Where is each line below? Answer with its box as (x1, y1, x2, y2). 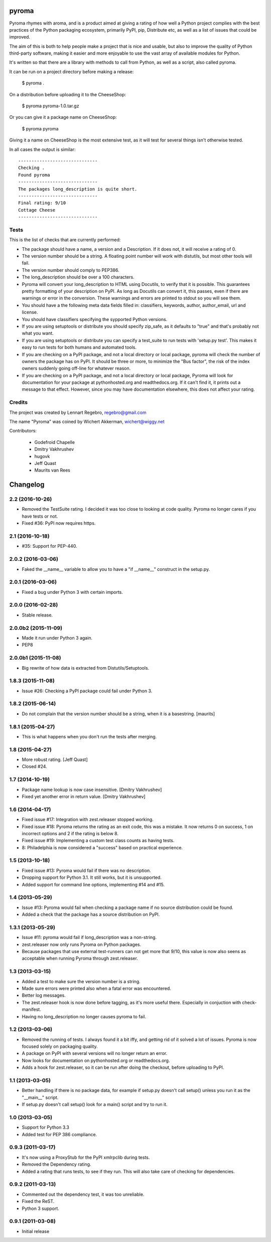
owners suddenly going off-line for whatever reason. (22, 365, 131, 371)
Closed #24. (22, 763, 47, 769)
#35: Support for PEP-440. (22, 543, 77, 549)
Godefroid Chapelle (34, 439, 75, 445)
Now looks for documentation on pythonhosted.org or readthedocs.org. (22, 1057, 170, 1063)
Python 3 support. (22, 1205, 60, 1211)
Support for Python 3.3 (22, 1124, 70, 1131)
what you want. (22, 330, 54, 336)
